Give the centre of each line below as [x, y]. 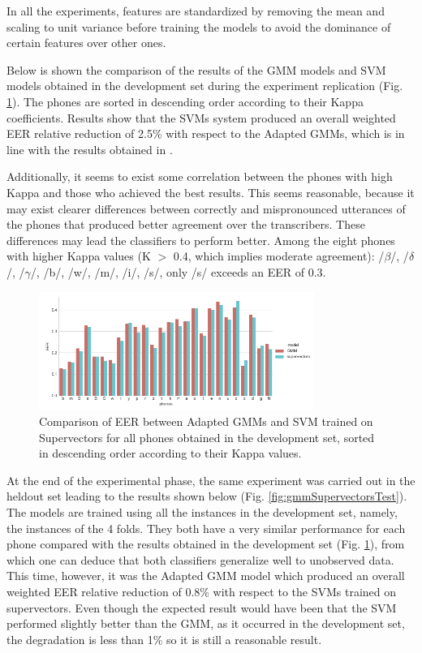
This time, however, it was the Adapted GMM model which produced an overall [206, 576]
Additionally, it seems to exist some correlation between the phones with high [200, 176]
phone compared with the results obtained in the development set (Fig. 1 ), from [206, 544]
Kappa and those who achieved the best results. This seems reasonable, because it [211, 192]
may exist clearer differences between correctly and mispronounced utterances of [206, 208]
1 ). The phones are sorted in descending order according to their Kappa [185, 101]
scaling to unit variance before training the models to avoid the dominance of [199, 26]
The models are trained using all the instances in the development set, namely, [202, 512]
